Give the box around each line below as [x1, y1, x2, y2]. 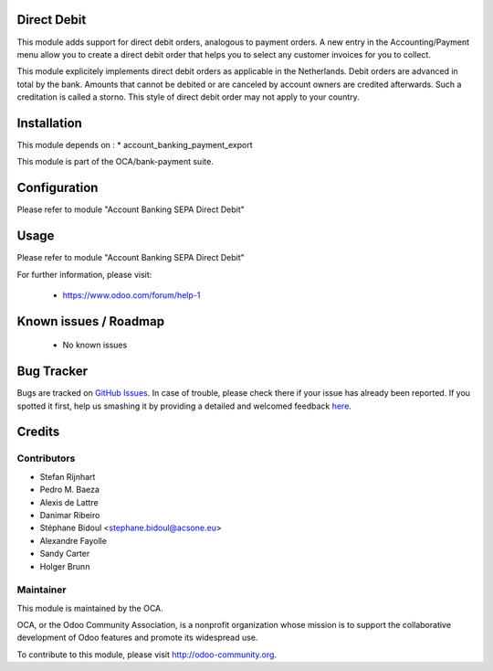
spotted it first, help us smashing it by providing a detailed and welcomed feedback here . [16, 400, 351, 411]
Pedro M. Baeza [39, 485, 100, 495]
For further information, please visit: [16, 269, 152, 280]
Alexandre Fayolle [39, 535, 107, 546]
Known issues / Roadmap [16, 314, 164, 329]
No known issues [62, 339, 128, 351]
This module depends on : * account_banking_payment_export [16, 139, 253, 150]
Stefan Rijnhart [39, 471, 96, 482]
